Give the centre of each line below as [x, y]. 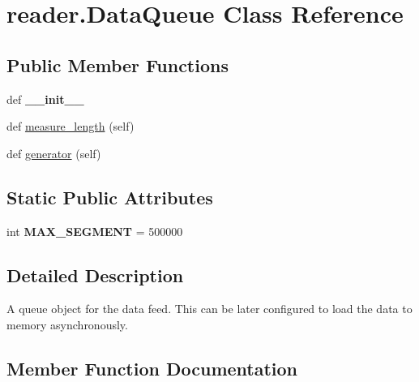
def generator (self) [54, 153]
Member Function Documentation [152, 368]
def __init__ [45, 99]
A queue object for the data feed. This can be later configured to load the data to [209, 309]
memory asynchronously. [67, 324]
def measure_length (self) [71, 126]
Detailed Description [95, 275]
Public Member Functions [118, 64]
